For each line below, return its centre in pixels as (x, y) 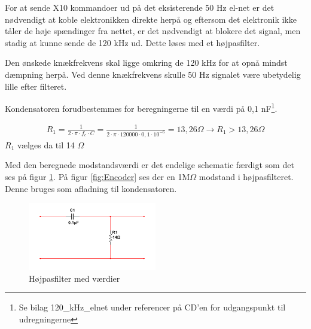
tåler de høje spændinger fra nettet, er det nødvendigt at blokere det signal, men (153, 31)
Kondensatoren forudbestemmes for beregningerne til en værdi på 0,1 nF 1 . (141, 107)
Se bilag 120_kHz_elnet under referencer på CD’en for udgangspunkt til (152, 307)
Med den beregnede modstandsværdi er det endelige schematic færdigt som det (150, 165)
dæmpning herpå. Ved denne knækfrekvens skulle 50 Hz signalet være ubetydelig (153, 74)
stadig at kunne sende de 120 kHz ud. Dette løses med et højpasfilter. (132, 42)
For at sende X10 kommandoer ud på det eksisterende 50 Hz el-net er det (140, 7)
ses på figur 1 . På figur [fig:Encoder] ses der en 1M (97, 177)
